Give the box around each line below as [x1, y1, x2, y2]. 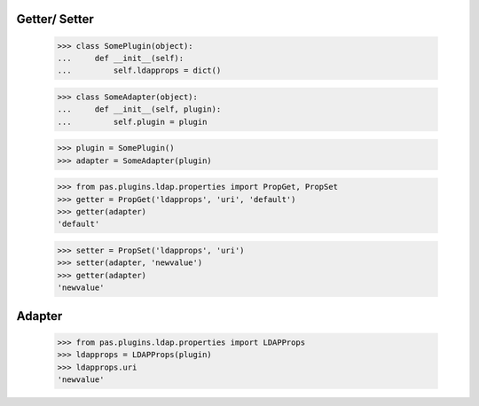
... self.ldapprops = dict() [57, 66, 222, 75]
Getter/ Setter [16, 12, 95, 27]
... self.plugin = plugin [57, 116, 208, 127]
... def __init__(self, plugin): [57, 105, 222, 114]
